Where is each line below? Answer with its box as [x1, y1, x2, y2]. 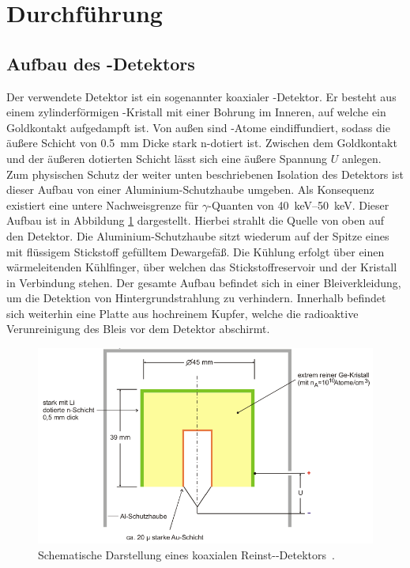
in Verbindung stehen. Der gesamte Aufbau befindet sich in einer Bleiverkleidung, [6, 274, 401, 290]
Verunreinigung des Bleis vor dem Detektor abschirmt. [6, 320, 270, 337]
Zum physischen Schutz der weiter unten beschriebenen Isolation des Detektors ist [6, 165, 404, 182]
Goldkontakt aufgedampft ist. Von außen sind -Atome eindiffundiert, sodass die [6, 119, 390, 135]
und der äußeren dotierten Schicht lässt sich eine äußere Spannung [6, 150, 328, 166]
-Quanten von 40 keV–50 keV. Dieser [208, 196, 389, 213]
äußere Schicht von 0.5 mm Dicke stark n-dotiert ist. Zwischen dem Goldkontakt [6, 134, 397, 151]
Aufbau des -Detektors [6, 51, 195, 75]
